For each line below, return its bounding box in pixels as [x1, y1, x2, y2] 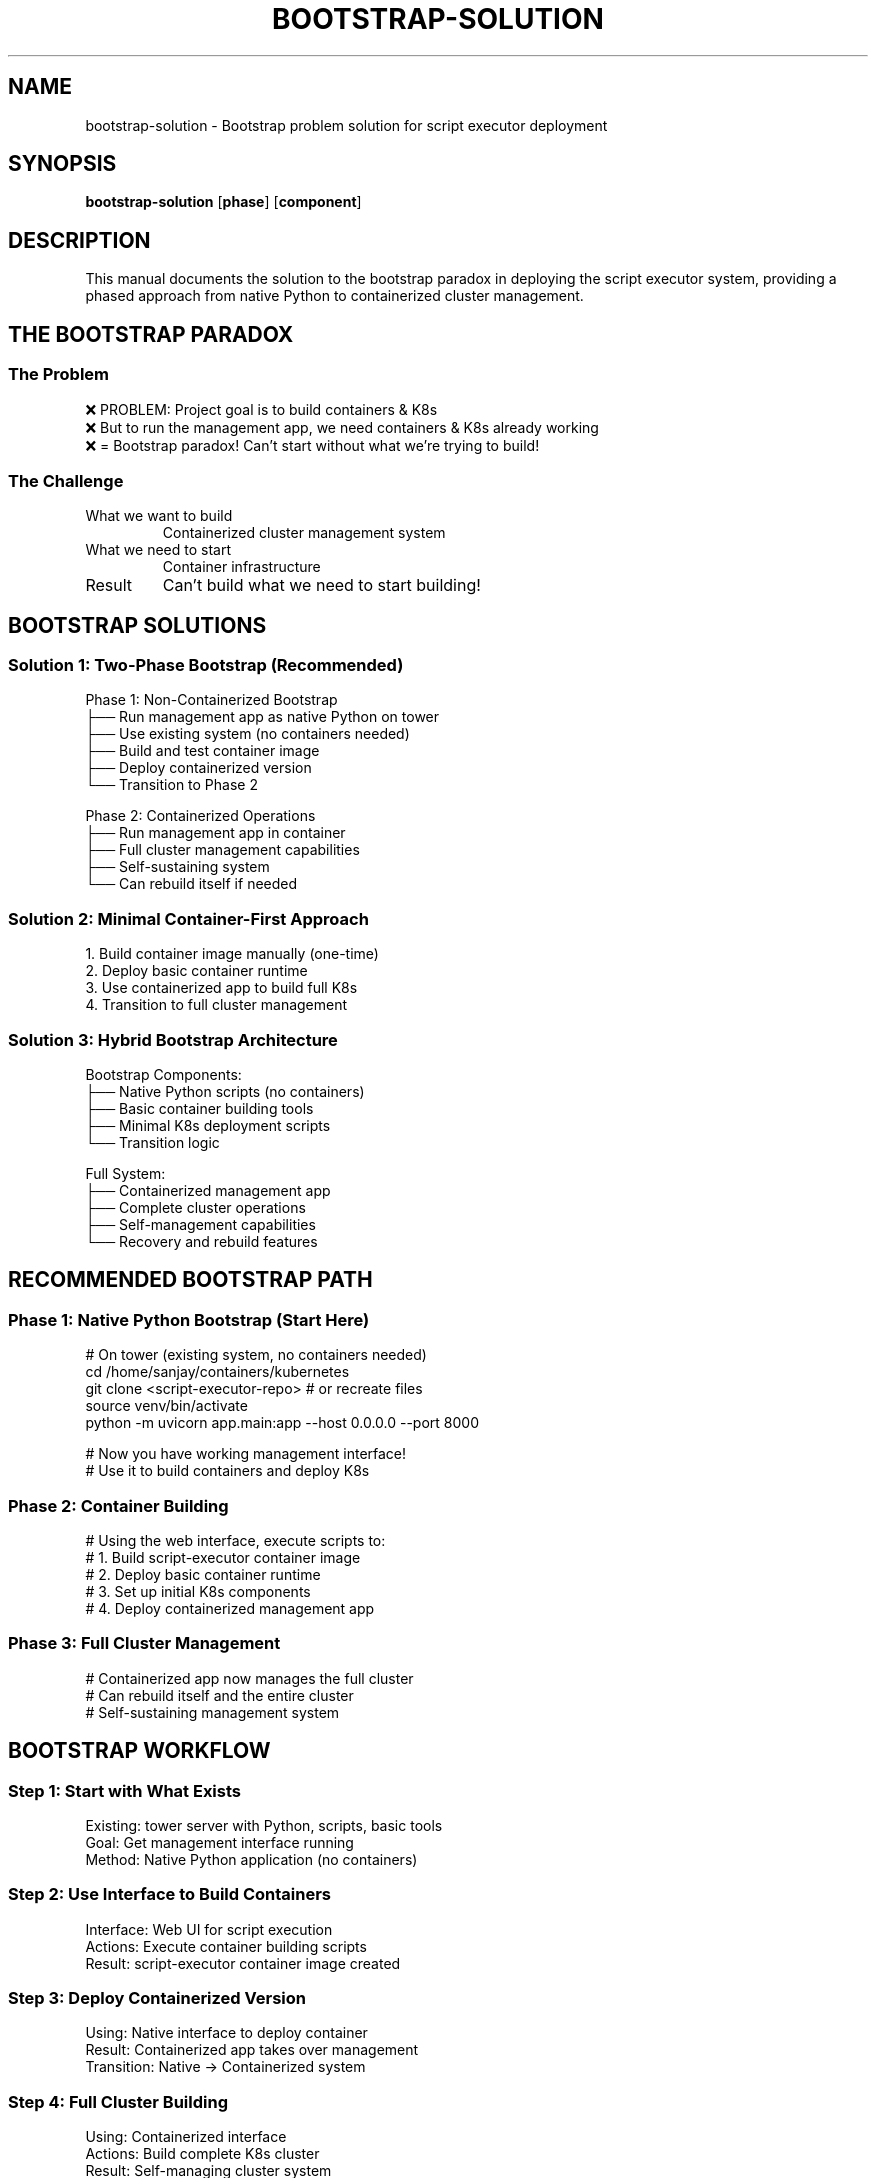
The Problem [8, 364, 110, 385]
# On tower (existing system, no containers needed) [85, 1346, 427, 1364]
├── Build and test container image [85, 742, 320, 760]
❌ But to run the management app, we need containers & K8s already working [85, 418, 599, 436]
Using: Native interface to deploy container [85, 2024, 368, 2042]
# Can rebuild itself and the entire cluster [85, 1686, 354, 1704]
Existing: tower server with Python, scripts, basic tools [85, 1816, 443, 1834]
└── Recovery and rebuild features [85, 1232, 318, 1250]
